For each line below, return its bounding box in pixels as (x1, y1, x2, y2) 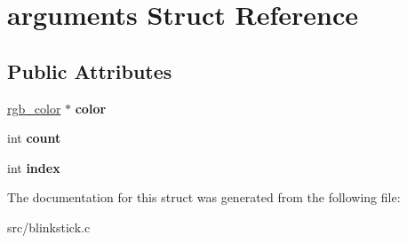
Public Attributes (7, 57, 172, 84)
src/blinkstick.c (7, 217, 91, 236)
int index (7, 158, 60, 176)
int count (7, 129, 61, 147)
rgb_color (7, 98, 61, 117)
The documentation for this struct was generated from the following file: (7, 188, 401, 207)
